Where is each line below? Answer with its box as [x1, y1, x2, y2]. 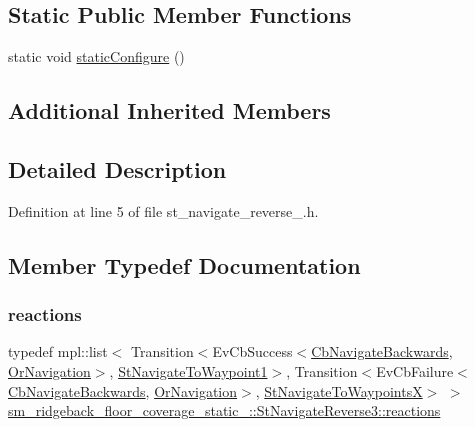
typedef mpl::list [8, 341, 108, 362]
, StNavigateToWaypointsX [255, 380, 423, 401]
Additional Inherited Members [8, 95, 331, 126]
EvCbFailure [376, 360, 454, 381]
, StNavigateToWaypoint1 [109, 360, 268, 381]
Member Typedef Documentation [8, 249, 361, 280]
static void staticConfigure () [8, 46, 185, 67]
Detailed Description [8, 153, 227, 184]
